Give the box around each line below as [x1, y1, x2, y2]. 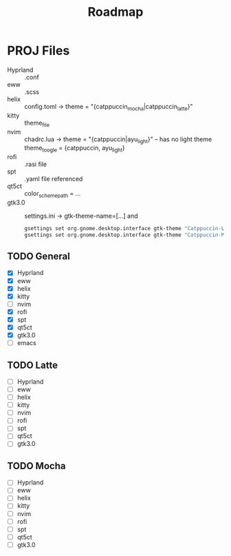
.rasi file [24, 160, 47, 169]
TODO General [7, 251, 70, 262]
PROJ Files [7, 43, 70, 59]
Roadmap [87, 4, 144, 20]
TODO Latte [7, 359, 58, 371]
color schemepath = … [24, 189, 81, 199]
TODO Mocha [7, 460, 66, 472]
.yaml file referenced [24, 175, 83, 183]
